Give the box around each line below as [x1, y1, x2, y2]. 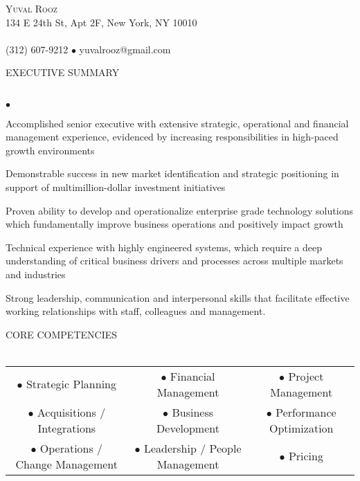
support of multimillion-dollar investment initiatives [6, 179, 226, 194]
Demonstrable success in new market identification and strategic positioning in [6, 166, 339, 181]
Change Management [15, 455, 118, 472]
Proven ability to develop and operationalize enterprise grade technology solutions [6, 203, 353, 217]
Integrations [37, 419, 96, 436]
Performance [276, 403, 336, 420]
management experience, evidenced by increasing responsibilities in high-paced [6, 129, 339, 144]
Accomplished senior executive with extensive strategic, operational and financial [6, 116, 349, 130]
